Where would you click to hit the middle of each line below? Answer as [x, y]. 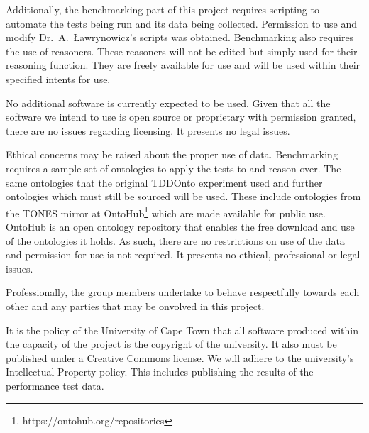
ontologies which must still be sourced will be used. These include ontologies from [183, 196]
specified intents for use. [58, 78]
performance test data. [55, 385]
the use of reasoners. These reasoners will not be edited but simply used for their [182, 51]
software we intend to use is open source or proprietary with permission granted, [181, 117]
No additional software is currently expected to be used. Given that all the [168, 103]
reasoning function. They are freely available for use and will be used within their [183, 65]
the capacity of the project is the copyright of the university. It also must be [171, 344]
